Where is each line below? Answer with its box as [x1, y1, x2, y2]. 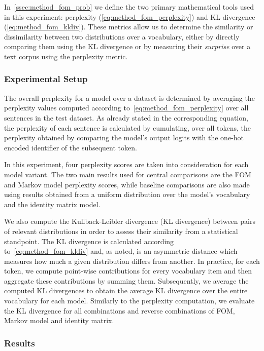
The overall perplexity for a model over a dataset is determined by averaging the [4, 92, 255, 103]
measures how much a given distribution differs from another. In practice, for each [4, 255, 260, 266]
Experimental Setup [4, 72, 88, 85]
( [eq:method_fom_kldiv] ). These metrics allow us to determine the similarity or [4, 21, 253, 32]
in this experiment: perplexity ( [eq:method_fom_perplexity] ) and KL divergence [4, 11, 255, 22]
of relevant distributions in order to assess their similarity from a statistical [4, 225, 238, 236]
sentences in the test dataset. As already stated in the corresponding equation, [4, 112, 248, 123]
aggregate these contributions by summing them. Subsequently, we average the [4, 275, 249, 286]
